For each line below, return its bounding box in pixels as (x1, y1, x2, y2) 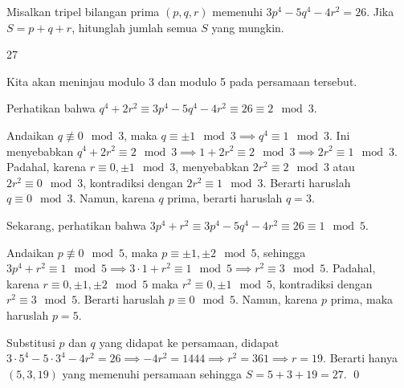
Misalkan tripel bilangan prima (6, 3, 160, 19)
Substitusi (6, 333, 55, 350)
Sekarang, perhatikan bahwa (6, 216, 146, 233)
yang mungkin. (211, 18, 284, 35)
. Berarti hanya (323, 349, 398, 366)
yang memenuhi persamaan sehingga (62, 365, 243, 382)
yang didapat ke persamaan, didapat (99, 333, 280, 350)
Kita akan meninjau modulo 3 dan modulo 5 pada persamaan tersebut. (6, 72, 357, 89)
